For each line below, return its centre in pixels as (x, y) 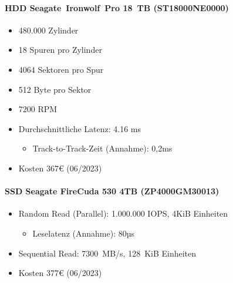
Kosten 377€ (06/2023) (60, 273)
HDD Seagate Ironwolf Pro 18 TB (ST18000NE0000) (117, 7)
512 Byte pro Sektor (55, 89)
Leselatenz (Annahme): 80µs (83, 233)
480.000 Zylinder (48, 30)
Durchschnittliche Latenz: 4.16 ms (80, 128)
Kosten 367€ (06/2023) (60, 168)
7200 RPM (38, 109)
